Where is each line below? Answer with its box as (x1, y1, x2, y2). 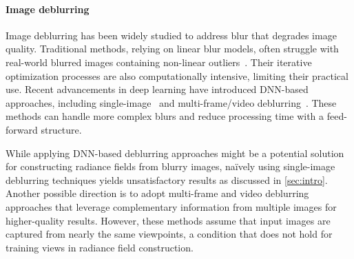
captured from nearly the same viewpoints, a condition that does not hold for (6, 227, 333, 241)
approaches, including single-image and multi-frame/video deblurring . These (6, 95, 337, 110)
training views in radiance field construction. (6, 240, 194, 254)
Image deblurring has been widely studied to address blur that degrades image (6, 28, 337, 42)
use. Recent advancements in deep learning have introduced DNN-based (6, 82, 309, 96)
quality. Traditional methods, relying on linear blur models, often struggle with (6, 41, 339, 56)
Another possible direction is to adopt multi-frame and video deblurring (6, 186, 309, 200)
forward (6, 122, 38, 136)
